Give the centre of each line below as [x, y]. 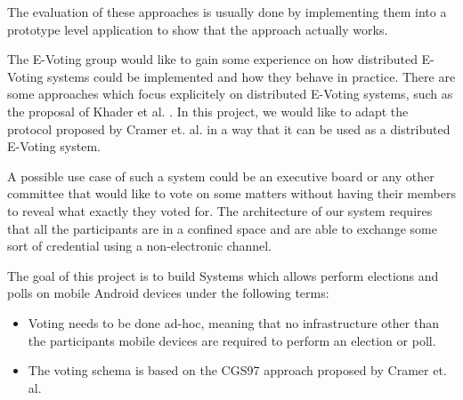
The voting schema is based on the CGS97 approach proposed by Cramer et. [237, 370]
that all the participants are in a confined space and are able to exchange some [222, 228]
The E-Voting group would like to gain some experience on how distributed [212, 59]
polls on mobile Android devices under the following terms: [168, 293]
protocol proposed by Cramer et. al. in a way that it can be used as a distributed [229, 128]
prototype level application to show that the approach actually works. [198, 29]
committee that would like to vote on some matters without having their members [231, 193]
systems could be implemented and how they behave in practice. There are [252, 76]
